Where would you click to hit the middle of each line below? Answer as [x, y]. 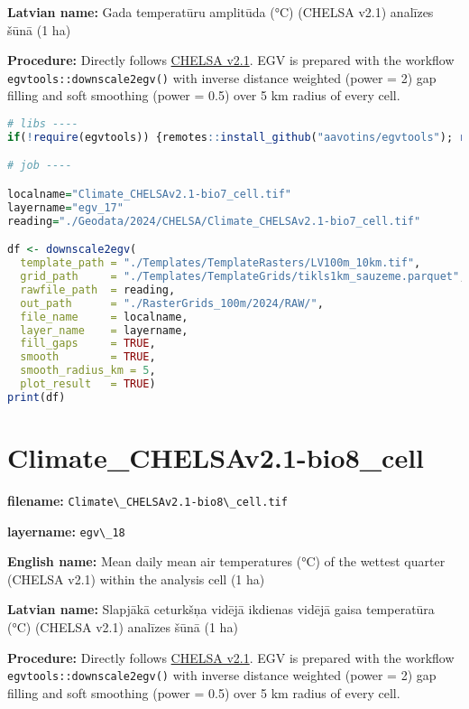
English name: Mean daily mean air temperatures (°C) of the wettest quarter [226, 561]
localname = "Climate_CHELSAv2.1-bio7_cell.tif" [150, 194]
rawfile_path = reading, [98, 289]
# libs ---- [43, 124]
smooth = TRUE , [88, 357]
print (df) [37, 397]
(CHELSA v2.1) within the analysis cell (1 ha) [136, 578]
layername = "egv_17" [65, 207]
